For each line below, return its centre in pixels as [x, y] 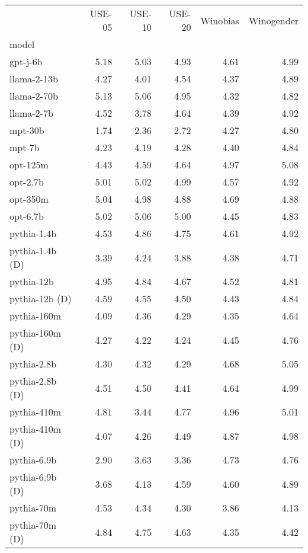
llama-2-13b [34, 79]
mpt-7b [25, 147]
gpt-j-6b [26, 61]
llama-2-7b [31, 113]
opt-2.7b [27, 182]
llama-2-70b [34, 96]
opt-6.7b [27, 216]
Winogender [273, 20]
